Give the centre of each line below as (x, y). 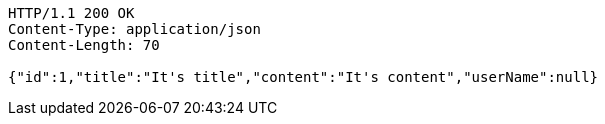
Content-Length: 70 (84, 45)
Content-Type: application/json (134, 29)
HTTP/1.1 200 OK (71, 13)
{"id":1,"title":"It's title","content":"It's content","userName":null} (303, 77)
